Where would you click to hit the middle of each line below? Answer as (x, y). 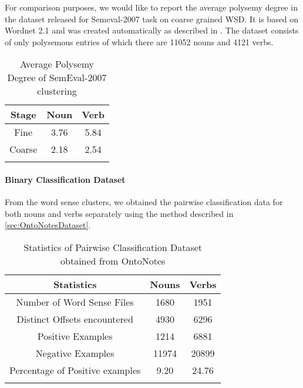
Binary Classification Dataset (65, 179)
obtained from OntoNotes (113, 260)
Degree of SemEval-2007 (57, 78)
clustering (57, 91)
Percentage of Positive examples (75, 370)
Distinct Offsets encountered (75, 319)
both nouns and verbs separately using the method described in (119, 213)
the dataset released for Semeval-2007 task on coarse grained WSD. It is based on (152, 19)
